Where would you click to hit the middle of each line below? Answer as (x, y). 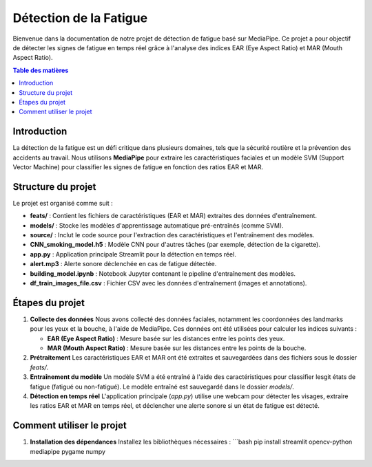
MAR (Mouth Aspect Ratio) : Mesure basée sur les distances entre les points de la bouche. (177, 348)
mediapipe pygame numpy (68, 451)
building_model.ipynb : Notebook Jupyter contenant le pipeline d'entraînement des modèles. (163, 273)
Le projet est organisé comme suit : (63, 203)
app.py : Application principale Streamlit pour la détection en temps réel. (133, 254)
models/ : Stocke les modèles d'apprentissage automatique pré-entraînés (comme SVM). (157, 225)
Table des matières (41, 70)
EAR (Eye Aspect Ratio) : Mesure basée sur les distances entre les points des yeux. (166, 338)
